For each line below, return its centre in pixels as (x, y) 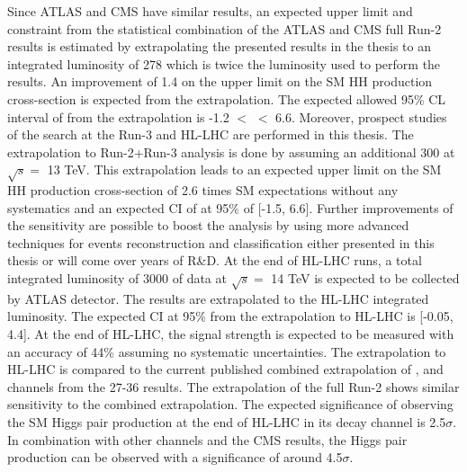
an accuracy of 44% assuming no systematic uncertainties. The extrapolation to (227, 351)
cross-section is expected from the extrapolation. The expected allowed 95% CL (227, 98)
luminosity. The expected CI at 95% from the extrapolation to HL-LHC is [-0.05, (230, 316)
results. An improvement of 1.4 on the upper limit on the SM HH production (220, 81)
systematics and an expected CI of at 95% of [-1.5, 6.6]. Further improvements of (230, 207)
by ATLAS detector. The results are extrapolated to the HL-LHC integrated (218, 298)
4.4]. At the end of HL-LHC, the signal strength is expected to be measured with (231, 334)
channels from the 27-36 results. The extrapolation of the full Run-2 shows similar (233, 386)
